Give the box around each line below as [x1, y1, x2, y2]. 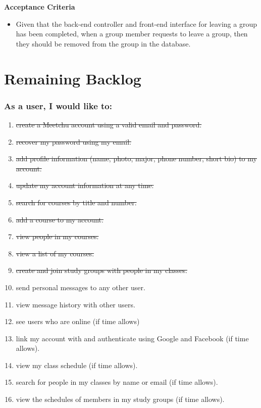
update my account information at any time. [16, 180, 154, 191]
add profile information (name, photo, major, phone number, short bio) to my [16, 153, 257, 164]
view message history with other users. [16, 299, 135, 309]
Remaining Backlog [4, 68, 141, 88]
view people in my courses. [16, 231, 99, 242]
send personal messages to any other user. [16, 282, 145, 292]
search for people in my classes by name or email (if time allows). [16, 377, 218, 387]
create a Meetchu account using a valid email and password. [16, 119, 202, 129]
